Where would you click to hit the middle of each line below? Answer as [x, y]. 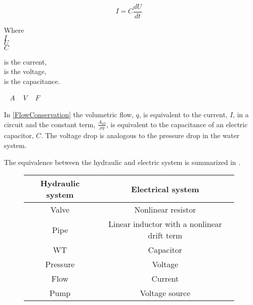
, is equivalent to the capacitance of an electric [177, 124]
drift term [165, 235]
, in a [241, 114]
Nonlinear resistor [165, 210]
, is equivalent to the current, [183, 114]
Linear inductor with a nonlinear [165, 224]
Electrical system [165, 189]
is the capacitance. [32, 81]
